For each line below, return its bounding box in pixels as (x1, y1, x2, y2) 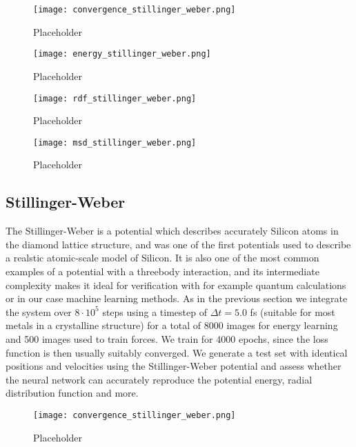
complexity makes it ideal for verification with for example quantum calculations (6, 277, 346, 292)
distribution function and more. (6, 386, 139, 400)
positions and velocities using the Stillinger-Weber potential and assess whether (6, 359, 342, 373)
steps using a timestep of (102, 304, 207, 319)
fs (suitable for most (250, 304, 335, 319)
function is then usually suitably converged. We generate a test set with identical (6, 345, 348, 359)
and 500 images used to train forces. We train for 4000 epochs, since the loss (6, 331, 328, 346)
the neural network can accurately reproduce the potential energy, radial (6, 372, 313, 386)
